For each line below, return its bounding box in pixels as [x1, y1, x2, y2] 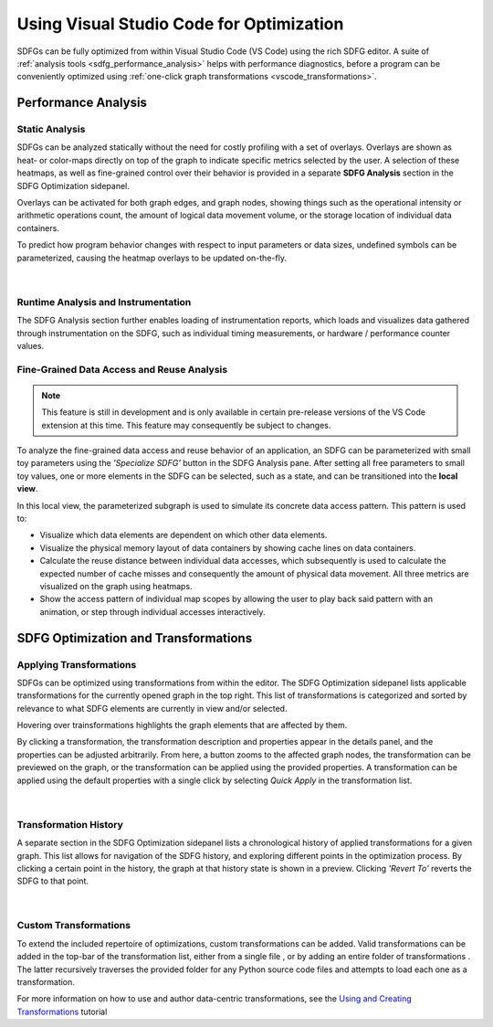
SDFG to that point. [16, 875, 89, 886]
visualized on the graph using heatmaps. [39, 580, 193, 591]
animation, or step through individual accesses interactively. [39, 606, 266, 617]
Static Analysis [16, 123, 86, 136]
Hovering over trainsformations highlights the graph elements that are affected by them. [16, 720, 348, 731]
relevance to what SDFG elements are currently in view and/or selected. [16, 703, 288, 714]
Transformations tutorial [16, 1006, 108, 1017]
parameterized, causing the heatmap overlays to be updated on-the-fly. [16, 252, 288, 263]
